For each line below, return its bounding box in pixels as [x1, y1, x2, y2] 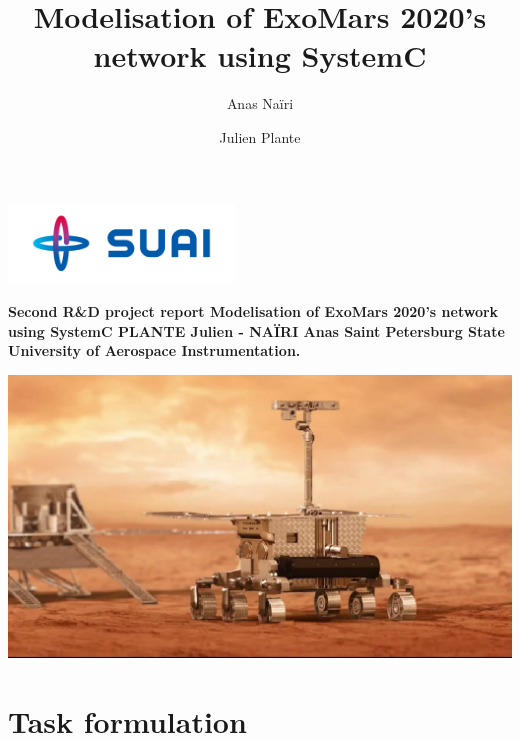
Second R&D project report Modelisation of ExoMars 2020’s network [8, 301, 499, 322]
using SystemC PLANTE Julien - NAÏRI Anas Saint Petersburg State [8, 320, 505, 341]
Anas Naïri [226, 93, 294, 114]
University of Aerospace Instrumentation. [8, 340, 301, 361]
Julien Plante [219, 126, 301, 147]
